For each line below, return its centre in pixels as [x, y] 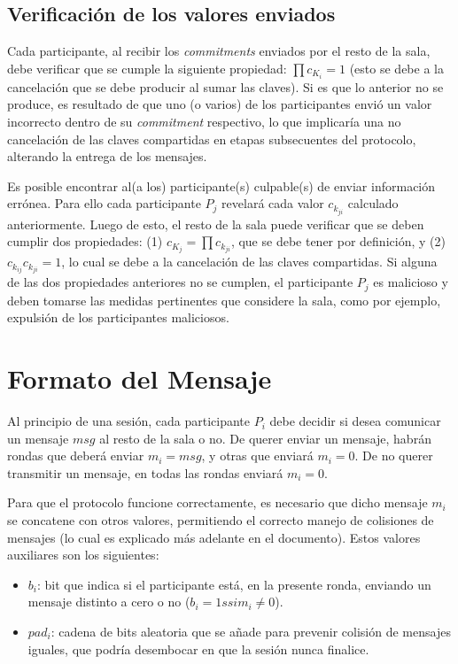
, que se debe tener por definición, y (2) [338, 241]
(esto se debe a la [396, 68]
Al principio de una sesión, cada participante [129, 421]
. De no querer [394, 456]
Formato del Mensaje [140, 378]
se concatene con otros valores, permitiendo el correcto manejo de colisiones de [221, 520]
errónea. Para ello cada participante [104, 203]
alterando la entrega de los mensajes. [107, 156]
